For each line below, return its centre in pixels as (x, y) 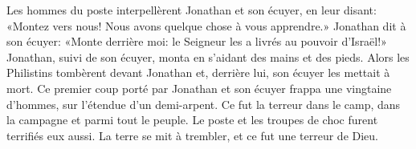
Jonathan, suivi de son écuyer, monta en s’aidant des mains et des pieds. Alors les (208, 56)
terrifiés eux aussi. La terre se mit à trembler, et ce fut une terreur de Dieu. (192, 135)
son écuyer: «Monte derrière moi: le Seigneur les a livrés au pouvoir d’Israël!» (197, 41)
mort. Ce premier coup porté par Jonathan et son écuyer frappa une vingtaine (199, 88)
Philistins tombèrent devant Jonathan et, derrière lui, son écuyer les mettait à (198, 72)
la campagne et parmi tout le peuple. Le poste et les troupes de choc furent (192, 120)
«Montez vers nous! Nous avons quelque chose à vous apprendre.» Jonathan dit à (206, 25)
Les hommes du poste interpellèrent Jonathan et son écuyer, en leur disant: (192, 10)
